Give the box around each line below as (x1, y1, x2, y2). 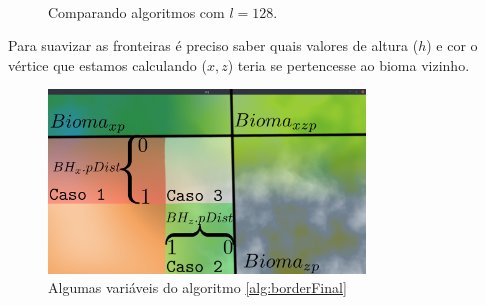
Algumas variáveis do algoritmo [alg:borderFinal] (48, 277, 347, 298)
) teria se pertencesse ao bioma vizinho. (227, 54, 470, 75)
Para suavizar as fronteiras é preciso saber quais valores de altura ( (8, 35, 419, 56)
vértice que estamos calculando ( (8, 54, 207, 75)
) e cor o (426, 35, 478, 56)
